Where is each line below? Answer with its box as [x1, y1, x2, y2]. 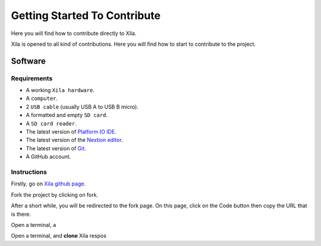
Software [11, 56, 46, 66]
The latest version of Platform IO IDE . [26, 128, 117, 135]
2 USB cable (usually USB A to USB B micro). [26, 103, 139, 110]
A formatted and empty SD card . [26, 112, 108, 119]
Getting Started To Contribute [11, 9, 160, 22]
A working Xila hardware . [26, 87, 95, 94]
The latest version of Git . [26, 144, 86, 152]
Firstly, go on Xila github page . [11, 180, 86, 187]
